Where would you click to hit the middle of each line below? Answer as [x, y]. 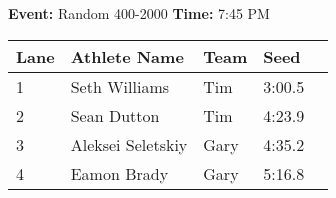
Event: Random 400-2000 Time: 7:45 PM [139, 13]
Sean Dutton [115, 115]
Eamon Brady [119, 173]
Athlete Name [127, 56]
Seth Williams [120, 86]
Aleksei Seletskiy [129, 144]
